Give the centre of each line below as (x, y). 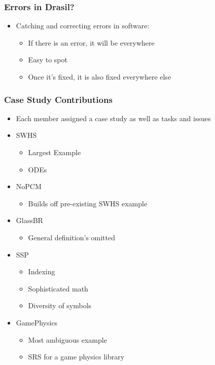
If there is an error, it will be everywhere (91, 42)
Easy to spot (48, 60)
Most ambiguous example (67, 339)
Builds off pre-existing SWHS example (88, 203)
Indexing (42, 271)
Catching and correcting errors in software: (83, 26)
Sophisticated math (58, 288)
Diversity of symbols (60, 305)
